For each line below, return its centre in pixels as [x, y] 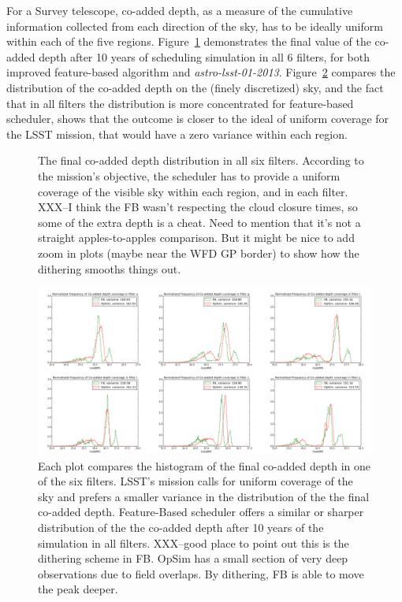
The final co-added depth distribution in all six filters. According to [201, 160]
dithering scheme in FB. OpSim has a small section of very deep [193, 558]
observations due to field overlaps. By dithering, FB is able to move [201, 573]
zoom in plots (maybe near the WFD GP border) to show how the [199, 253]
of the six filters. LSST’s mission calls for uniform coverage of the [195, 481]
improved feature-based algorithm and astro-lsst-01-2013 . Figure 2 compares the [201, 72]
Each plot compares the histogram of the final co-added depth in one [204, 465]
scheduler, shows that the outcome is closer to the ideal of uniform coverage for [198, 119]
